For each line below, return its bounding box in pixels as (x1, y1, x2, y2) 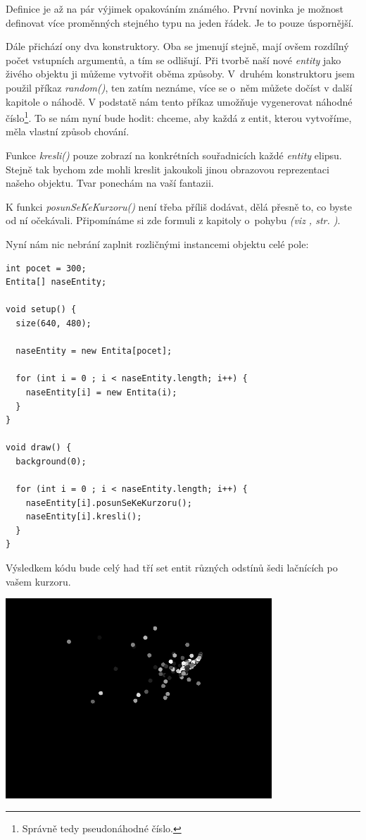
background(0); (15, 456, 87, 467)
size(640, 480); (15, 318, 91, 328)
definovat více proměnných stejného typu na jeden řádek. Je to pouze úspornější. (6, 15, 354, 30)
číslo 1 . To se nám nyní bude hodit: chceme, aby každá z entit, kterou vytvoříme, (6, 109, 352, 125)
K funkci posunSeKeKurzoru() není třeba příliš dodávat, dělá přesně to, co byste (6, 199, 352, 214)
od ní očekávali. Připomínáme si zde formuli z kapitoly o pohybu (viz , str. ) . (6, 213, 341, 228)
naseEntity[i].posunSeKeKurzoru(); (25, 498, 192, 508)
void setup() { (6, 304, 77, 315)
